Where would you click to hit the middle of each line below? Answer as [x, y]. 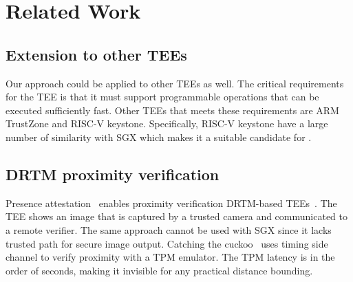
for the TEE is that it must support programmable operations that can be [162, 97]
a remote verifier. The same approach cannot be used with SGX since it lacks [169, 229]
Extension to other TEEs [96, 54]
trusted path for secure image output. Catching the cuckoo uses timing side [167, 243]
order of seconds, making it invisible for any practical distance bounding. [159, 270]
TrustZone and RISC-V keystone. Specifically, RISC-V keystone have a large [167, 123]
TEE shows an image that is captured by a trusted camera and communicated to [176, 216]
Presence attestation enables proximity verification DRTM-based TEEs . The [171, 203]
